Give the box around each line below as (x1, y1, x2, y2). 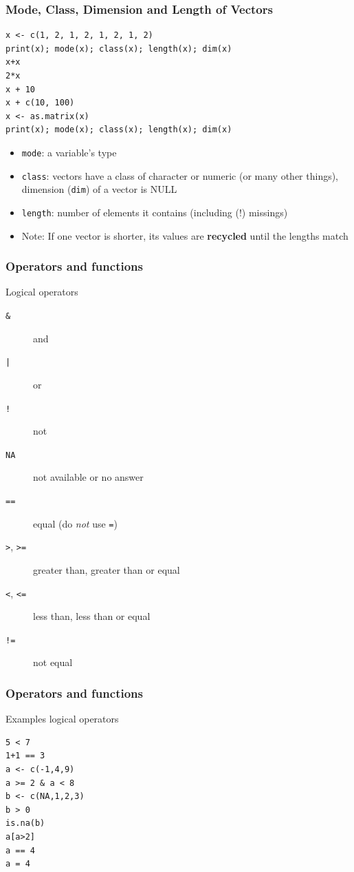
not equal (33, 655, 73, 669)
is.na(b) (5, 818, 45, 829)
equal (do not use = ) (33, 516, 118, 530)
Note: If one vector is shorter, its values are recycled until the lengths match (21, 228, 349, 242)
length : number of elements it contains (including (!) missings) (21, 205, 288, 219)
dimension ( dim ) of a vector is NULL (21, 182, 177, 196)
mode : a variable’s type (21, 145, 117, 159)
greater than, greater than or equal (33, 562, 180, 577)
